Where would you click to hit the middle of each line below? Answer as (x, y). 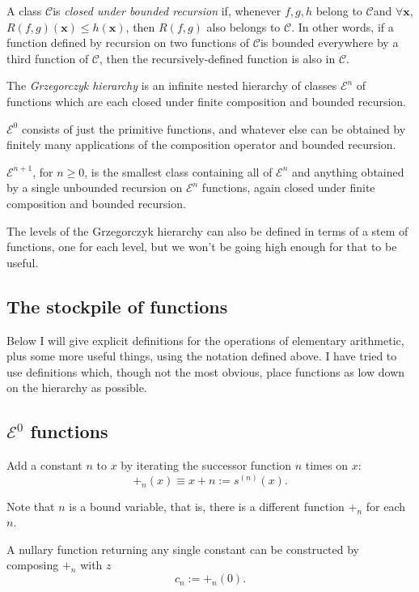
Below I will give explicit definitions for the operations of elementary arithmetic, (205, 340)
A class (24, 11)
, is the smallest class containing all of (178, 171)
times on (326, 465)
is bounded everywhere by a (329, 43)
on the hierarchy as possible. (77, 388)
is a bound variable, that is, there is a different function (207, 506)
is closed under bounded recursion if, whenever (167, 11)
